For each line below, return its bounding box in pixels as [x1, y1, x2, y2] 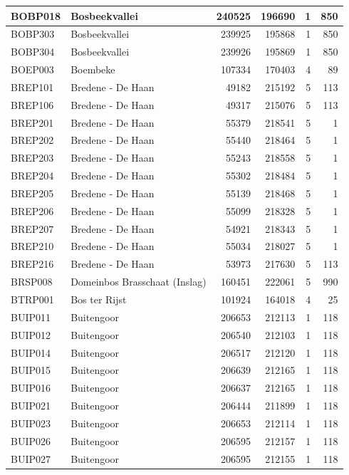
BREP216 [11, 256, 54, 271]
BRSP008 [11, 274, 53, 289]
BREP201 [11, 115, 54, 130]
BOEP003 [11, 62, 54, 77]
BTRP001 [11, 292, 54, 306]
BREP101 [11, 79, 54, 94]
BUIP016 [11, 380, 51, 395]
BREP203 [11, 150, 54, 165]
